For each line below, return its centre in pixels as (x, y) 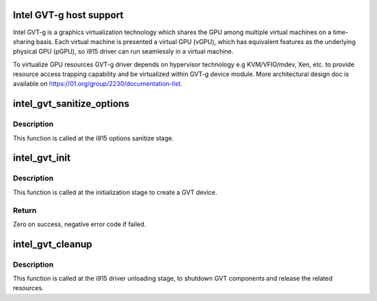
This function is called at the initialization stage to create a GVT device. (115, 192)
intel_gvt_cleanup (53, 244)
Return (25, 210)
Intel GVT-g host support (68, 15)
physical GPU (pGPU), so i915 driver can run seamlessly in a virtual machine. (123, 52)
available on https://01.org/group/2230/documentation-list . (98, 84)
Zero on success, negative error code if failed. (80, 224)
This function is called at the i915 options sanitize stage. (93, 138)
